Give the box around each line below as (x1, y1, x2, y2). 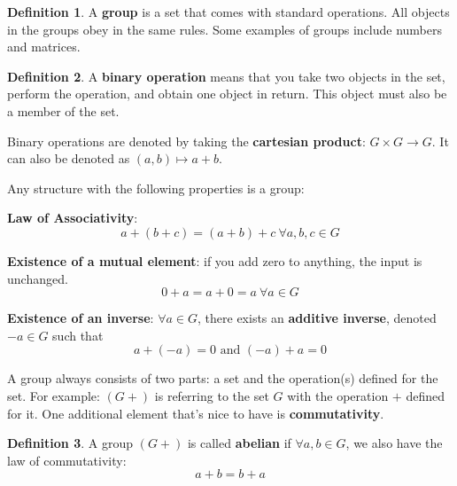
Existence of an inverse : (7, 309, 154, 327)
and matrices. (7, 37, 81, 56)
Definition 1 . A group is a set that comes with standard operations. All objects (7, 3, 450, 20)
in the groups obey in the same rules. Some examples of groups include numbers (7, 20, 442, 38)
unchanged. (7, 269, 68, 287)
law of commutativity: (7, 451, 127, 469)
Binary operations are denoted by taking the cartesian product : (7, 131, 366, 150)
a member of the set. (7, 101, 120, 120)
